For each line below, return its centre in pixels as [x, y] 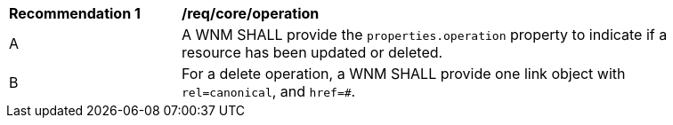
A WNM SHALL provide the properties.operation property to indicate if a [425, 35]
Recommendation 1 [75, 13]
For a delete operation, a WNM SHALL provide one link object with [404, 74]
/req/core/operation [251, 13]
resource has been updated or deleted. [312, 52]
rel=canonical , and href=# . [269, 91]
